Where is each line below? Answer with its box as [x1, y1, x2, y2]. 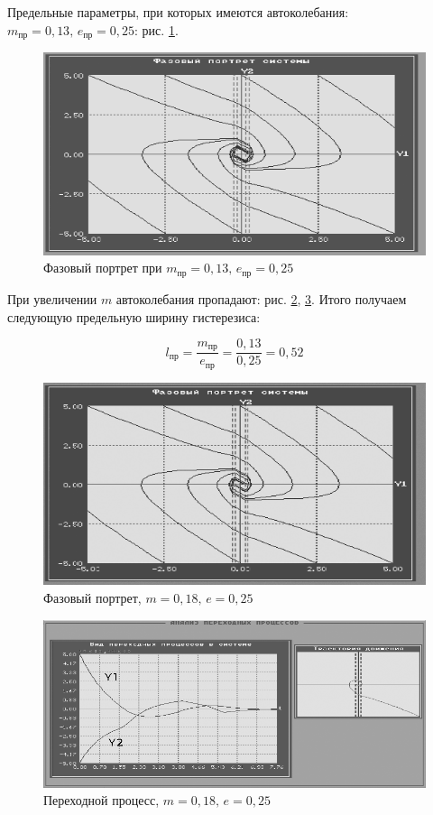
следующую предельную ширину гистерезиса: [7, 307, 261, 326]
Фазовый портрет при [43, 258, 162, 277]
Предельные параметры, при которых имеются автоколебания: [7, 3, 349, 21]
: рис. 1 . [134, 20, 179, 39]
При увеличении [7, 289, 97, 308]
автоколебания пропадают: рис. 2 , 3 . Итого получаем [115, 289, 407, 308]
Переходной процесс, [43, 791, 160, 810]
